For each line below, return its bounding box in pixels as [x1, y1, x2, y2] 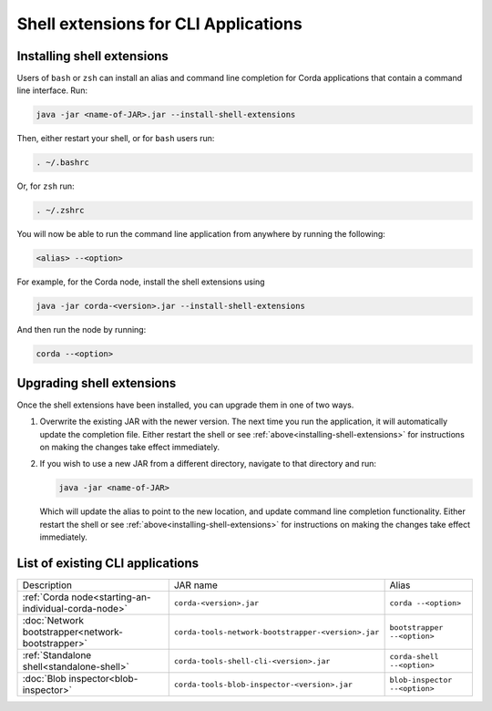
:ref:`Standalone [22, 649, 92, 661]
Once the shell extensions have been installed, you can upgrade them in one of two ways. [16, 399, 354, 410]
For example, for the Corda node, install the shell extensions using [16, 276, 265, 287]
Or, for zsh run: [16, 180, 75, 191]
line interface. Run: [16, 85, 88, 96]
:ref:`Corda [22, 591, 69, 603]
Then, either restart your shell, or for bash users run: [16, 133, 215, 144]
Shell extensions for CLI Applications [16, 14, 302, 34]
